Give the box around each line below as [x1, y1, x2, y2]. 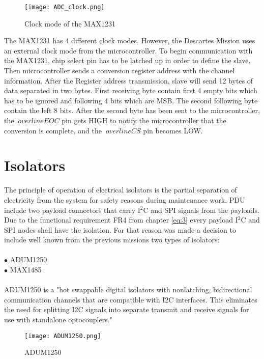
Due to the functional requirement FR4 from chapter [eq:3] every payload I [4, 214, 238, 225]
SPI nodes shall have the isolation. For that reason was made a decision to [4, 224, 236, 235]
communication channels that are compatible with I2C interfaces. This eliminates [4, 294, 257, 305]
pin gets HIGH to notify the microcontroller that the [62, 115, 226, 125]
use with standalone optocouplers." [4, 314, 112, 325]
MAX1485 [10, 264, 42, 275]
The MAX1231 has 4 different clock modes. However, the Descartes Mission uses [4, 35, 255, 46]
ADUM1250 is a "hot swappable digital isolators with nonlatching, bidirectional [4, 284, 252, 295]
